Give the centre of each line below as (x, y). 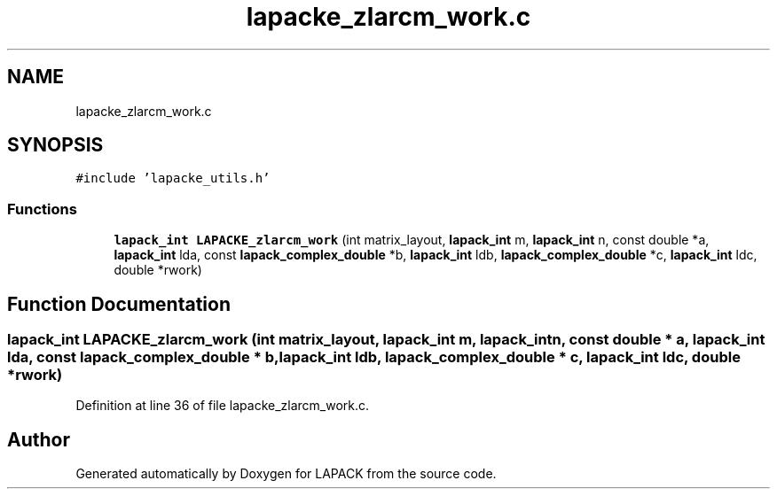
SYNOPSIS (55, 145)
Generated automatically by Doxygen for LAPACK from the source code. (286, 474)
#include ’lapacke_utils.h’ (173, 178)
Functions (42, 209)
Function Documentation (119, 304)
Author (39, 439)
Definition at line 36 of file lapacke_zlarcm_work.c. (223, 406)
